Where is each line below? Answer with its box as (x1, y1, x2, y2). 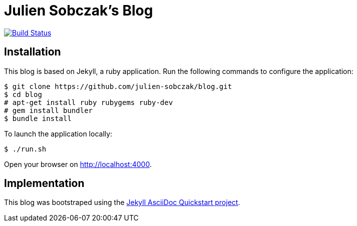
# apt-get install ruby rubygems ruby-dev (4, 98, 173, 106)
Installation (4, 45, 61, 58)
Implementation (4, 177, 85, 190)
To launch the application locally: (4, 129, 113, 138)
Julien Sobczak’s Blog (4, 2, 153, 19)
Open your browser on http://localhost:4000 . (4, 159, 152, 168)
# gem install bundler (4, 106, 93, 114)
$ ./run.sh (4, 144, 47, 153)
